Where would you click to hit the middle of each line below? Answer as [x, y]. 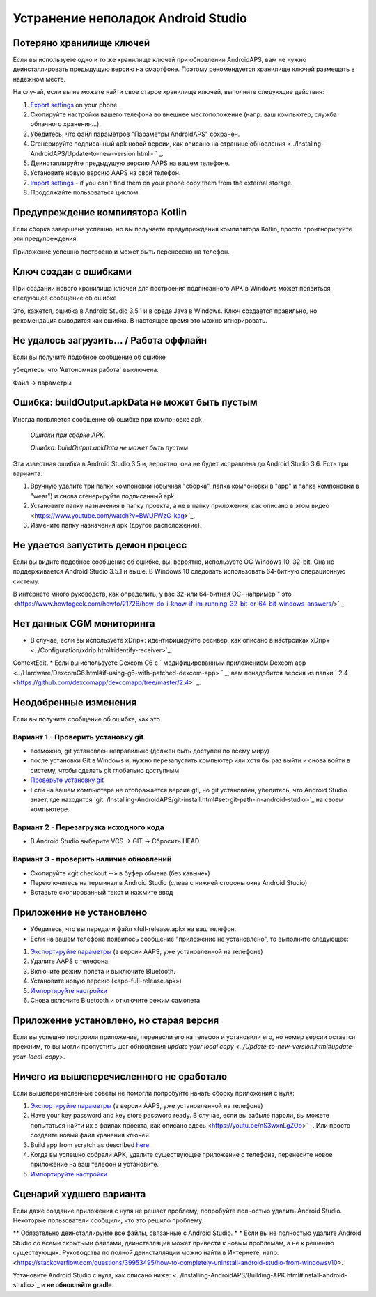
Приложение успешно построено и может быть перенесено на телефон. [121, 252]
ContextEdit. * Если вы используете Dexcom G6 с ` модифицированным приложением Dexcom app [159, 663]
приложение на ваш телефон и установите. [95, 1165]
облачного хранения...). [65, 124]
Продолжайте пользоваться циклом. [85, 192]
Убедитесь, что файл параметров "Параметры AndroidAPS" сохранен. [135, 134]
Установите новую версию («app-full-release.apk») [106, 981]
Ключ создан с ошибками [72, 271]
